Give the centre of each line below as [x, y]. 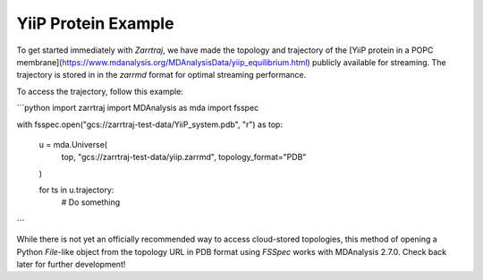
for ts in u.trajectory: [76, 190]
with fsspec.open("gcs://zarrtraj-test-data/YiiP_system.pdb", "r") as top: [150, 124]
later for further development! [71, 265]
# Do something [91, 202]
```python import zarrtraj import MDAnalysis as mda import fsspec [138, 108]
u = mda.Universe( [73, 144]
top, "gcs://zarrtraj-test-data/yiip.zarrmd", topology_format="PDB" [184, 157]
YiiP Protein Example [95, 23]
